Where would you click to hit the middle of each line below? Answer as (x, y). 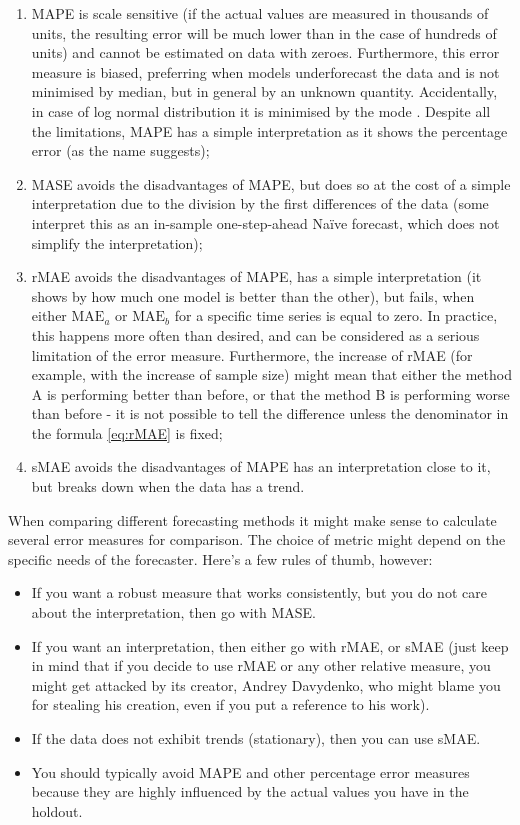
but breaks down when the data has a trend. (168, 486)
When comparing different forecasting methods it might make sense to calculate (252, 519)
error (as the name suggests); (120, 150)
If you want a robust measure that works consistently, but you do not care (259, 592)
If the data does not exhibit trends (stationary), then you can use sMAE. (256, 738)
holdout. (57, 810)
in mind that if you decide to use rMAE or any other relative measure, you (261, 665)
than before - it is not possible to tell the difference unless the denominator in (270, 413)
